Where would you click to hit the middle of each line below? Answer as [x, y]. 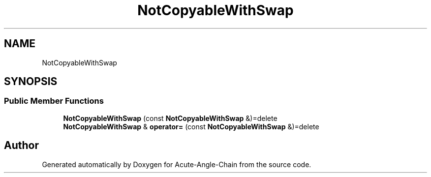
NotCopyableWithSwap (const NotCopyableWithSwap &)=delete [170, 118]
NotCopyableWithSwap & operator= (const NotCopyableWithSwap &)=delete [191, 126]
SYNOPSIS [31, 82]
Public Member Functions [54, 101]
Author [21, 146]
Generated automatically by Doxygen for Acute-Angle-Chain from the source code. [177, 164]
